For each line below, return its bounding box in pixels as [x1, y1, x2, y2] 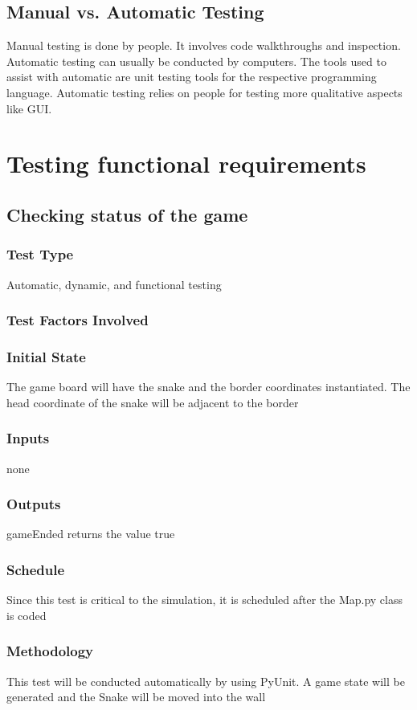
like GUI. [6, 100, 52, 116]
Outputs [6, 494, 61, 514]
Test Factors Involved [6, 310, 149, 330]
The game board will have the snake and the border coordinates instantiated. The [6, 378, 411, 395]
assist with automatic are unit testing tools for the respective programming [6, 68, 377, 85]
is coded [6, 606, 47, 623]
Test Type [6, 244, 74, 264]
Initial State [6, 346, 86, 366]
